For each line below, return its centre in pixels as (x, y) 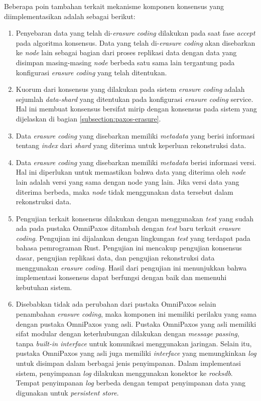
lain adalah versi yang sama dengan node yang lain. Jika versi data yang (127, 181)
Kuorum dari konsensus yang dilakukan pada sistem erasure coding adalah (130, 89)
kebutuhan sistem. (44, 287)
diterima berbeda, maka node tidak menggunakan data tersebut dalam (124, 191)
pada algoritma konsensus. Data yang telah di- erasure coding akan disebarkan (136, 42)
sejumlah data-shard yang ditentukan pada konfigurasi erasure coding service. (135, 99)
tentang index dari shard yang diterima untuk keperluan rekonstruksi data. (131, 145)
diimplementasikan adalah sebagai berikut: (70, 16)
